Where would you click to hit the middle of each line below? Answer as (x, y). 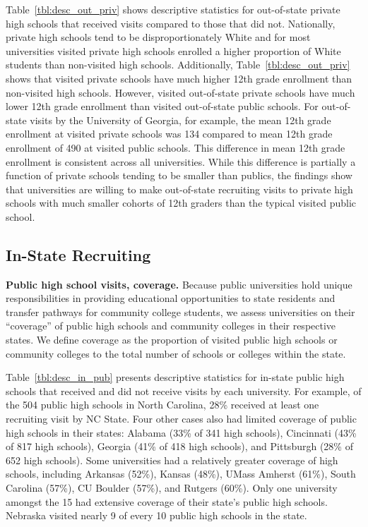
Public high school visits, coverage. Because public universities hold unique (179, 284)
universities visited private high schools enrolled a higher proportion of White (173, 50)
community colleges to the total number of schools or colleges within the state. (176, 353)
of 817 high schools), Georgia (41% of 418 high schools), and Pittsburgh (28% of (179, 446)
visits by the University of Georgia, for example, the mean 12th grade (180, 120)
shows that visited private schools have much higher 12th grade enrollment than (179, 78)
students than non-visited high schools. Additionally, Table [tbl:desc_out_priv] (178, 65)
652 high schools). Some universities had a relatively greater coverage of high (172, 460)
